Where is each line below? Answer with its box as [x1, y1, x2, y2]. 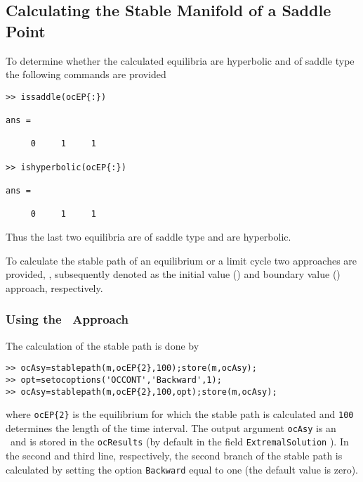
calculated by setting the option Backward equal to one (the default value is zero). [6, 462, 358, 476]
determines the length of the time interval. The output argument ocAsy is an [6, 420, 336, 435]
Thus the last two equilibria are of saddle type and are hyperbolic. [6, 229, 291, 243]
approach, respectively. [6, 280, 103, 295]
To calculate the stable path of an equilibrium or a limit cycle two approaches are [6, 253, 357, 267]
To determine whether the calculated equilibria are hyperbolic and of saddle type [6, 53, 355, 68]
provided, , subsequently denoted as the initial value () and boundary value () [6, 267, 341, 281]
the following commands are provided [6, 67, 166, 82]
